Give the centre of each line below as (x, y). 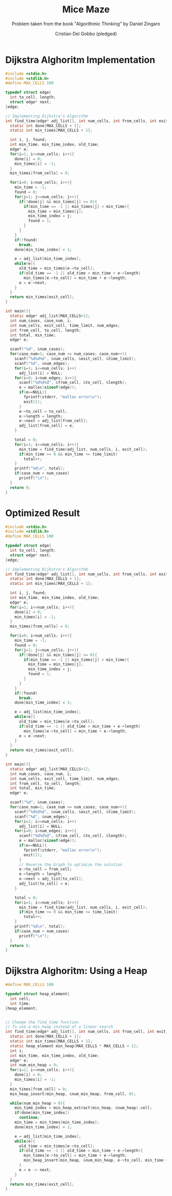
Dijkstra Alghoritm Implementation (80, 60)
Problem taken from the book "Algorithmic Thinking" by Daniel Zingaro (86, 24)
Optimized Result (43, 513)
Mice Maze (86, 10)
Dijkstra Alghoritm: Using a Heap (76, 971)
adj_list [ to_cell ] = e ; (44, 884)
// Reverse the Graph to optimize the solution (71, 865)
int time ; (20, 1004)
